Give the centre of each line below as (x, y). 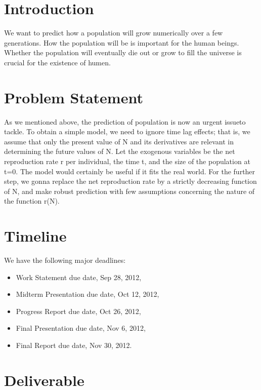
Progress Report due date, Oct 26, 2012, (78, 311)
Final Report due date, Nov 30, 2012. (74, 345)
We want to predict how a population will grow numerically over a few (114, 33)
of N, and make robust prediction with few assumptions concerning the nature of (129, 191)
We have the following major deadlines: (65, 260)
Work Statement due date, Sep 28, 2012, (79, 277)
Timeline (35, 236)
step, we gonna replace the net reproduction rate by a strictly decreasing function (130, 181)
